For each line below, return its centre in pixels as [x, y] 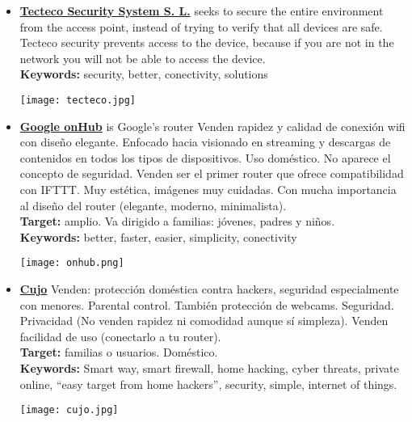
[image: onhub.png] [72, 263]
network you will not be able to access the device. [143, 58]
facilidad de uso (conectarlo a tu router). [120, 336]
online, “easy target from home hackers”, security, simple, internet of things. [208, 384]
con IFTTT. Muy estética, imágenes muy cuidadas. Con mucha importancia [208, 189]
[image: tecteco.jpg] [78, 100]
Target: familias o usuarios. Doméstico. [119, 352]
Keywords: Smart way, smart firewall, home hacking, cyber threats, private [209, 368]
